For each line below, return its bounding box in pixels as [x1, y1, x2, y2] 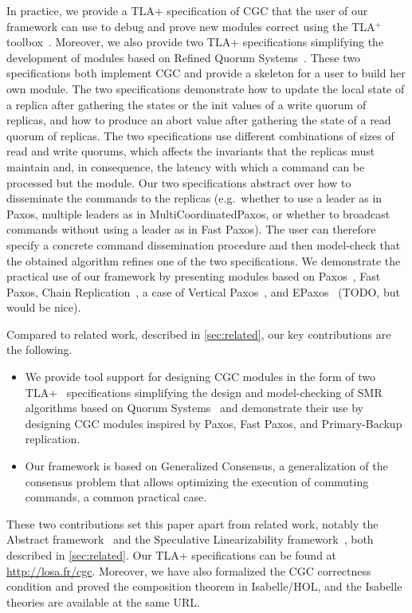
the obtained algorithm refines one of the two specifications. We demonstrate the [6, 252, 401, 269]
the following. [6, 341, 73, 358]
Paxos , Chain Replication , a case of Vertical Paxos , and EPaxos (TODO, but [6, 283, 400, 300]
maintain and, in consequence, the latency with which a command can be [6, 158, 365, 175]
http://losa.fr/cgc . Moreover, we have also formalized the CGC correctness [6, 562, 371, 579]
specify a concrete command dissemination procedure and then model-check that [6, 236, 401, 253]
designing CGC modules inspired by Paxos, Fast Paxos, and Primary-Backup [25, 415, 402, 431]
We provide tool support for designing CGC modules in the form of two [25, 368, 375, 385]
